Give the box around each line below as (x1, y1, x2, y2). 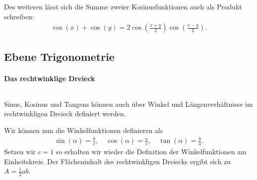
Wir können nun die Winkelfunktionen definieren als (4, 125, 163, 135)
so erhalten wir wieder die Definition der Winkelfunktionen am (56, 146, 247, 156)
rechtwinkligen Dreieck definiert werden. (4, 108, 126, 119)
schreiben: (4, 11, 34, 21)
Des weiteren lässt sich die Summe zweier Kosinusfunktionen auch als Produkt (4, 1, 242, 11)
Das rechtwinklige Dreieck (4, 73, 95, 83)
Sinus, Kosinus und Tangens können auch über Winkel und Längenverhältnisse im (4, 98, 253, 109)
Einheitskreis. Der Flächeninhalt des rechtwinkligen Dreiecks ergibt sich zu (4, 156, 231, 166)
